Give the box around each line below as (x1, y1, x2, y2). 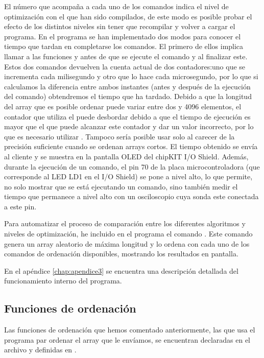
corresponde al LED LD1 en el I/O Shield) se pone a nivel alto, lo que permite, (4, 171, 253, 182)
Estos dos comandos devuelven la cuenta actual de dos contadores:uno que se (4, 61, 246, 71)
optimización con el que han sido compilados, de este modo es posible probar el (4, 11, 252, 21)
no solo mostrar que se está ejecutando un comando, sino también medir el (4, 181, 238, 192)
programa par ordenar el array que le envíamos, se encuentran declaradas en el (4, 334, 251, 345)
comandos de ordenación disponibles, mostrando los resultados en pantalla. (4, 248, 238, 259)
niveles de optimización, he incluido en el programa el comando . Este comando (4, 228, 253, 239)
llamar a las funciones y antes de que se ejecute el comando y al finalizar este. (4, 51, 248, 61)
